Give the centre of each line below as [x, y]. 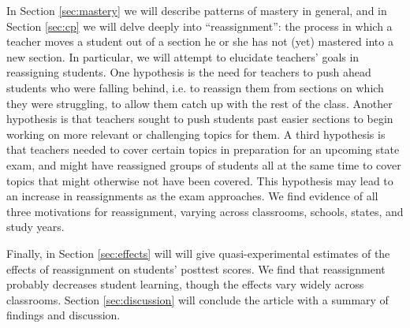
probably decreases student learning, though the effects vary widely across [185, 284]
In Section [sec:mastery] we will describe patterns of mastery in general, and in [197, 10]
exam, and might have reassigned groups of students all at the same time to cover [204, 164]
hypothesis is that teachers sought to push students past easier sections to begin [200, 119]
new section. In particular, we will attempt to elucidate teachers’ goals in [183, 56]
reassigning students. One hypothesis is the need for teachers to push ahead [189, 72]
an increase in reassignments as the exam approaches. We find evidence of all [192, 196]
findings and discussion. [63, 315]
